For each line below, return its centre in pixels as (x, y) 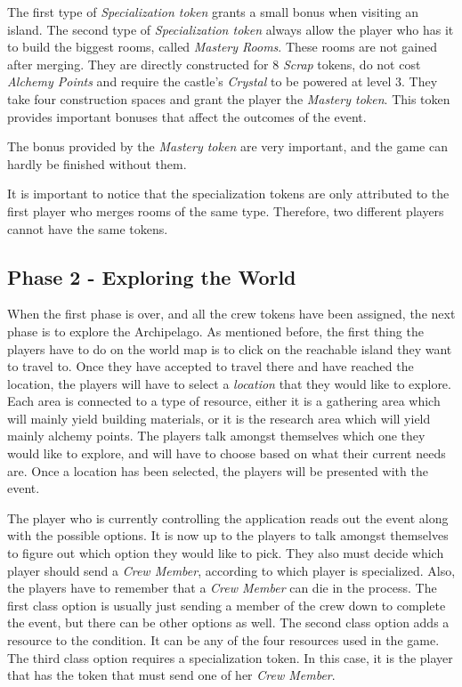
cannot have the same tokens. (88, 228)
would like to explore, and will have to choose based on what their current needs (227, 453)
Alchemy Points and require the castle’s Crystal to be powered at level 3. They (223, 81)
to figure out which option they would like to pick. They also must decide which (226, 553)
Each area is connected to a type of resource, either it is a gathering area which (224, 401)
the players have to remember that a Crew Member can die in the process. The (222, 588)
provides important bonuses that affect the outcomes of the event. (187, 116)
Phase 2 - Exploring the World (152, 276)
